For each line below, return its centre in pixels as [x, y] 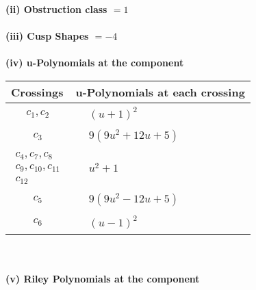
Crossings [37, 92]
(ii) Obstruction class [56, 9]
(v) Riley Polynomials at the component [103, 279]
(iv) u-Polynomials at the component [95, 63]
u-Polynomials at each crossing [160, 92]
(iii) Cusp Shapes [47, 36]
